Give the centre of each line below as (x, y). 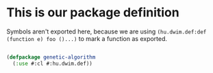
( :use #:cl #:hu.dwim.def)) (53, 63)
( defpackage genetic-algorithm (51, 57)
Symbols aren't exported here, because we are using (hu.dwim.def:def (106, 31)
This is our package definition (93, 13)
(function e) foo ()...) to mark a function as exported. (87, 38)
